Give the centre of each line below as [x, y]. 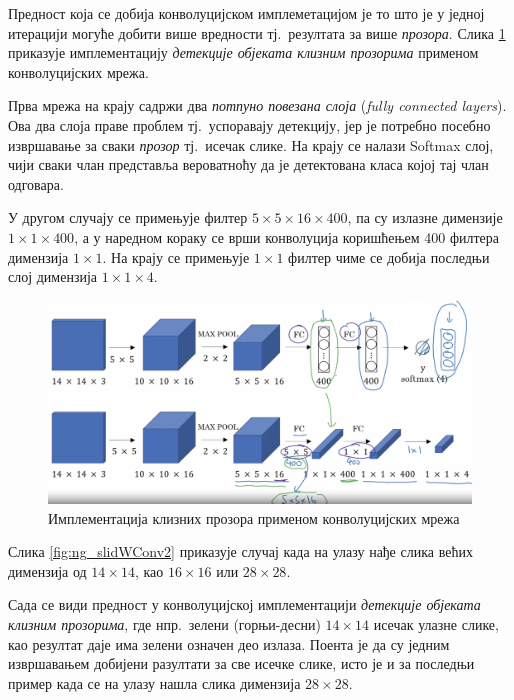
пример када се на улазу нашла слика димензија [154, 682]
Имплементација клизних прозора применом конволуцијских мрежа [254, 517]
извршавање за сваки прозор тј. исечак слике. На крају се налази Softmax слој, [251, 144]
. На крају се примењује [176, 256]
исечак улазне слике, [436, 623]
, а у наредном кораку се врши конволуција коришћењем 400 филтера [287, 236]
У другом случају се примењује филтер [128, 217]
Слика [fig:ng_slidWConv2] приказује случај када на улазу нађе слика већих [240, 551]
